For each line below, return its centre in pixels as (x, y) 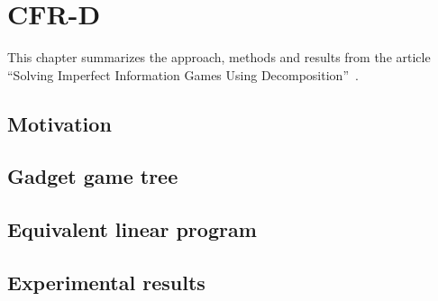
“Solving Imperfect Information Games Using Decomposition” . (183, 74)
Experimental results (106, 283)
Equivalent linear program (132, 229)
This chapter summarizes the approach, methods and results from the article (219, 57)
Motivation (59, 123)
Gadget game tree (93, 176)
